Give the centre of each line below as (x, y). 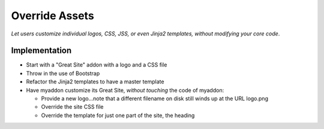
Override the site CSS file (72, 107)
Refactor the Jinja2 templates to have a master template (95, 82)
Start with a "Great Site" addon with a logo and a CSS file (97, 65)
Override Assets (52, 16)
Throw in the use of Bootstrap (63, 73)
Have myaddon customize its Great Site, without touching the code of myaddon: (125, 90)
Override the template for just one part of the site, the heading (118, 115)
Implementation (41, 51)
